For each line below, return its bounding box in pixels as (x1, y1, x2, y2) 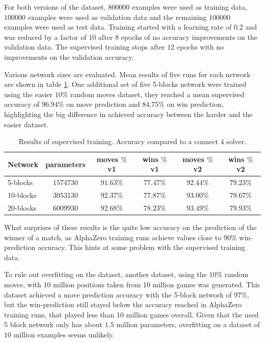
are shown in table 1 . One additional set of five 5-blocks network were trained (4, 79, 247, 89)
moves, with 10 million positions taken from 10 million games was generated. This (4, 279, 260, 289)
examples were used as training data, (131, 2, 247, 12)
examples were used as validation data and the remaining (28, 11, 207, 22)
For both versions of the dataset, (4, 2, 106, 12)
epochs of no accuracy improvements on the (121, 31, 258, 42)
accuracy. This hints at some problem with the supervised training (38, 242, 246, 253)
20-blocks (8, 202, 37, 213)
